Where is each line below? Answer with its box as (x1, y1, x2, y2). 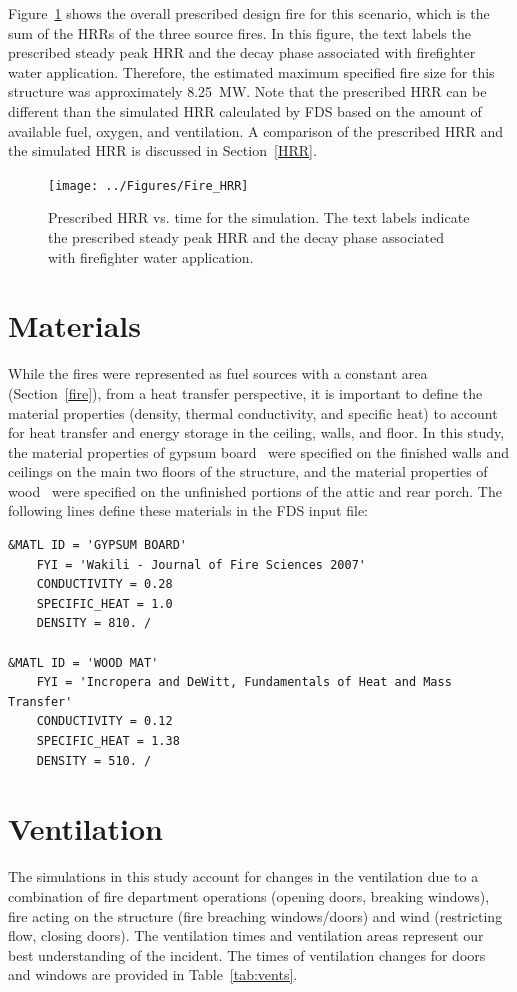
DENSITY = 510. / (36, 753, 152, 768)
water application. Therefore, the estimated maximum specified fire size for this (8, 61, 495, 82)
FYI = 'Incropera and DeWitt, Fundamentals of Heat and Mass (36, 675, 452, 690)
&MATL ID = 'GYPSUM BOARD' (8, 538, 187, 553)
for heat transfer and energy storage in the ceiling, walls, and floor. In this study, (8, 422, 505, 443)
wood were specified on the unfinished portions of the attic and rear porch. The (8, 480, 502, 501)
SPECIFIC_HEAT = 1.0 (36, 596, 173, 611)
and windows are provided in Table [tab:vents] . (8, 964, 298, 985)
